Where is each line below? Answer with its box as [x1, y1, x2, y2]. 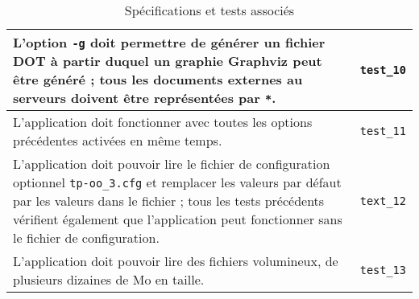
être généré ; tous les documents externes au [13, 70, 303, 88]
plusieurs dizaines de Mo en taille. [13, 270, 205, 289]
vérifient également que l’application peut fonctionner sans [13, 210, 342, 228]
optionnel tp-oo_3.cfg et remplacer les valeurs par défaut [13, 173, 342, 191]
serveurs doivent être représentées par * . [13, 88, 276, 107]
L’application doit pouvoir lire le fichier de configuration [13, 154, 330, 173]
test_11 [359, 125, 406, 137]
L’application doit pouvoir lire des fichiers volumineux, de [13, 252, 338, 270]
